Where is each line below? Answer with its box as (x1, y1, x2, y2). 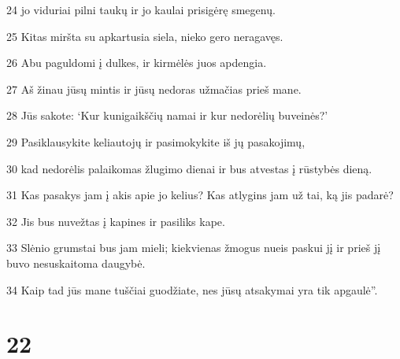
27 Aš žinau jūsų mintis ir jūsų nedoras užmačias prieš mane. (6, 80, 302, 97)
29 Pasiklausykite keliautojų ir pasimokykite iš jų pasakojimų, (6, 133, 306, 150)
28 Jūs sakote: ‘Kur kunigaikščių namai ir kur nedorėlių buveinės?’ (6, 107, 328, 124)
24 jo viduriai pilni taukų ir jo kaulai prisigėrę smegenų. (6, 2, 276, 17)
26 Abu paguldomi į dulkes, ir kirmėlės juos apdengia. (6, 54, 267, 71)
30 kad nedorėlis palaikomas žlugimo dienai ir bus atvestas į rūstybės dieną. (6, 160, 372, 176)
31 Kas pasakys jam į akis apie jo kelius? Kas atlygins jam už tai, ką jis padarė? (6, 187, 394, 203)
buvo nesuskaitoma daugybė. (6, 254, 146, 271)
